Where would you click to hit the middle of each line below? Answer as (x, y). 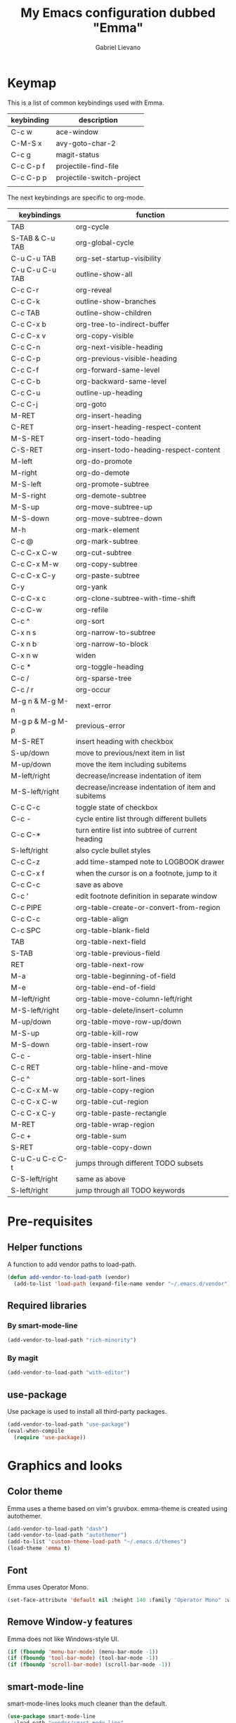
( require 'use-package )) (50, 1437)
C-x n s (24, 632)
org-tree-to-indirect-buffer (123, 324)
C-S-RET (27, 450)
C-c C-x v (28, 335)
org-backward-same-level (121, 381)
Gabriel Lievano (118, 47)
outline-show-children (114, 313)
